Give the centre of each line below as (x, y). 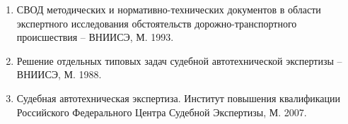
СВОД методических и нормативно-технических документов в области (169, 9)
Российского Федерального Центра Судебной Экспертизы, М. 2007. (162, 112)
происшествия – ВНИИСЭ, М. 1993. (95, 37)
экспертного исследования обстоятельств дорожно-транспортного (157, 23)
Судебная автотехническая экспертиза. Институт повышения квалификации (178, 98)
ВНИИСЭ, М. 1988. (59, 74)
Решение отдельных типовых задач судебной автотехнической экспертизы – (179, 60)
